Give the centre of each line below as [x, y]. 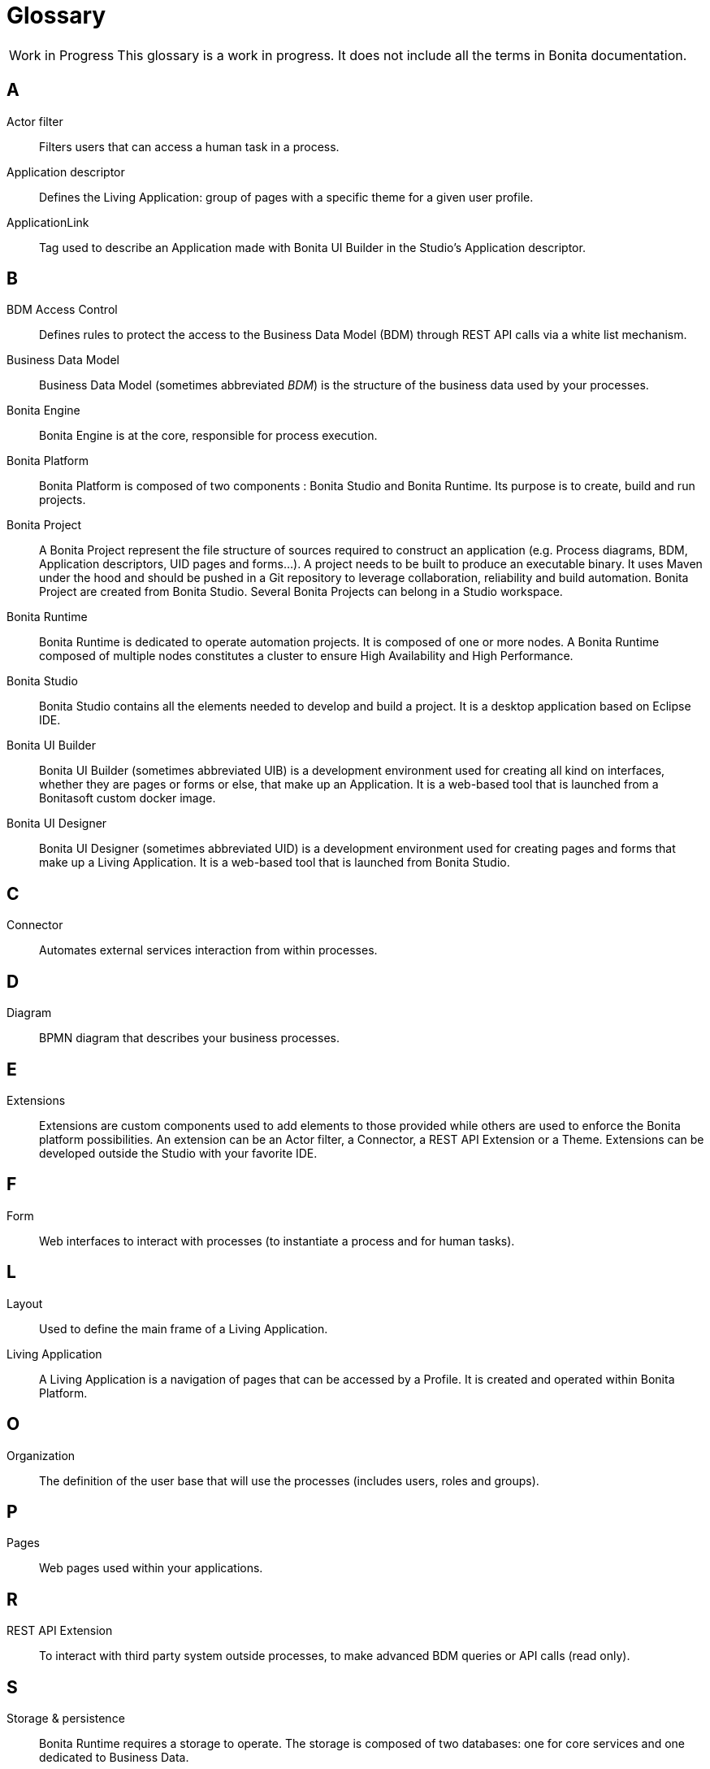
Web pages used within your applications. [151, 1568]
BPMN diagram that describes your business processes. [189, 1038]
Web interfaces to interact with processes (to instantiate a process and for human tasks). [277, 1241]
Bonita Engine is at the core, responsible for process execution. [208, 436]
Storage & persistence [66, 1719]
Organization [41, 1455]
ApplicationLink [48, 222]
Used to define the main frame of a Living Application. [184, 1328]
